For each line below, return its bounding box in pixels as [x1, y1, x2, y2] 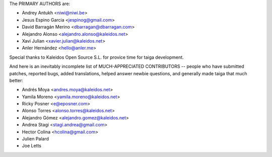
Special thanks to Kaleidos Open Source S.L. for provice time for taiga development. [9, 54, 184, 60]
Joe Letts [22, 143, 41, 149]
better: [9, 77, 24, 83]
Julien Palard [22, 136, 49, 142]
